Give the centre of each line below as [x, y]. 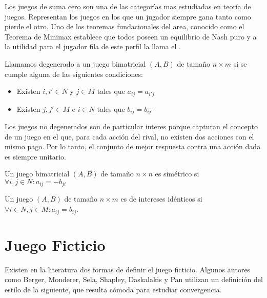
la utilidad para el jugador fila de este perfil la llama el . [93, 46]
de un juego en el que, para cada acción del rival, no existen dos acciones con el [129, 136]
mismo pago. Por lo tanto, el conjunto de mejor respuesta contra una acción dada [133, 146]
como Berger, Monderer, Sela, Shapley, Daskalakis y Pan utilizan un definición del [134, 279]
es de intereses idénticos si [161, 199]
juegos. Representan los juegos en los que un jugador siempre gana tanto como [128, 16]
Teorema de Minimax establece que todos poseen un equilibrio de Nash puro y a [131, 36]
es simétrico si [177, 174]
